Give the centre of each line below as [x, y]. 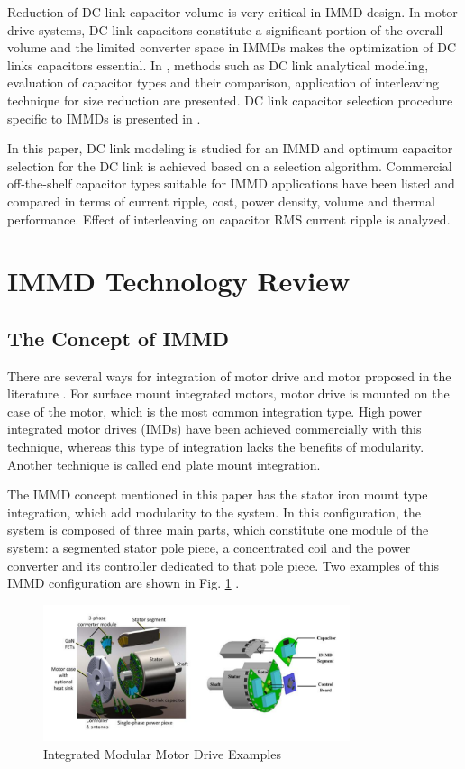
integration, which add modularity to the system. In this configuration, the [214, 512]
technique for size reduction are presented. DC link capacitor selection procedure [230, 100]
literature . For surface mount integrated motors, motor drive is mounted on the [228, 394]
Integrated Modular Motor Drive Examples [162, 753]
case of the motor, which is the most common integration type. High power [214, 411]
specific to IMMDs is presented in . [104, 118]
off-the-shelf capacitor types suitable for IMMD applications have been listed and [231, 183]
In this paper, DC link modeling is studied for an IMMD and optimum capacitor [230, 148]
